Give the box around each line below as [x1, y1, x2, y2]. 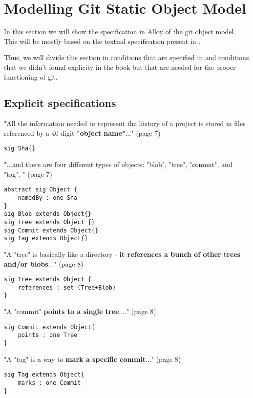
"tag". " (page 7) [4, 168, 52, 179]
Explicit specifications [4, 95, 116, 110]
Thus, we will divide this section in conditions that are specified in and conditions [4, 52, 249, 63]
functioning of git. [4, 71, 58, 82]
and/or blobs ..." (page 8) [4, 258, 84, 269]
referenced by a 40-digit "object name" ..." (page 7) [4, 127, 161, 138]
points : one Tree [18, 332, 78, 339]
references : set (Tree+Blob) [18, 284, 116, 291]
